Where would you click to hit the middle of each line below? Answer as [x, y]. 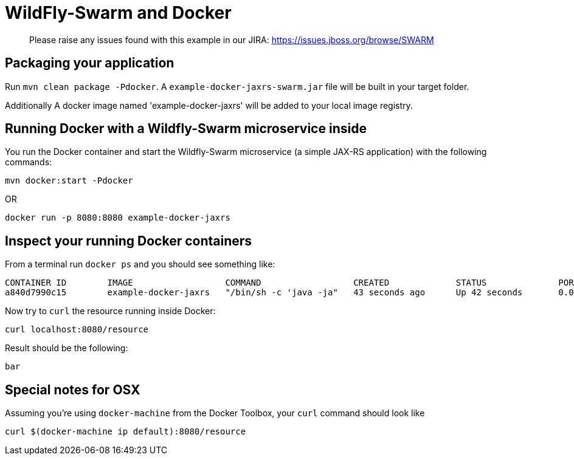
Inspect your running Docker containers [129, 241]
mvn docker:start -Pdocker [69, 181]
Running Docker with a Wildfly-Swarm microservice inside [186, 129]
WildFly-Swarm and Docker [118, 13]
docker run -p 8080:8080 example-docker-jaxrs [118, 218]
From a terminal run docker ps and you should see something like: [140, 264]
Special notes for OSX [73, 390]
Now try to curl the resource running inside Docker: [110, 311]
